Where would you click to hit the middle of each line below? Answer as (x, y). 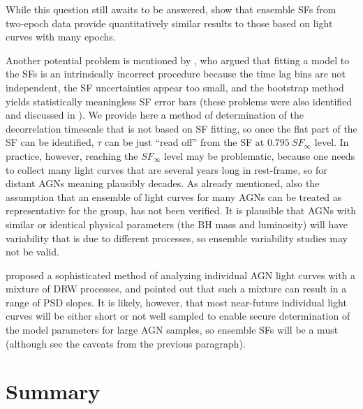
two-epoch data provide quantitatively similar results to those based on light (169, 23)
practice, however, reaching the (72, 155)
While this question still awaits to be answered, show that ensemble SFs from (171, 9)
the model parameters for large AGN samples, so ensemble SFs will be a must (172, 330)
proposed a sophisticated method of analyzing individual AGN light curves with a (181, 275)
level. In (332, 142)
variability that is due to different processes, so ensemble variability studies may (177, 238)
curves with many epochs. (61, 37)
